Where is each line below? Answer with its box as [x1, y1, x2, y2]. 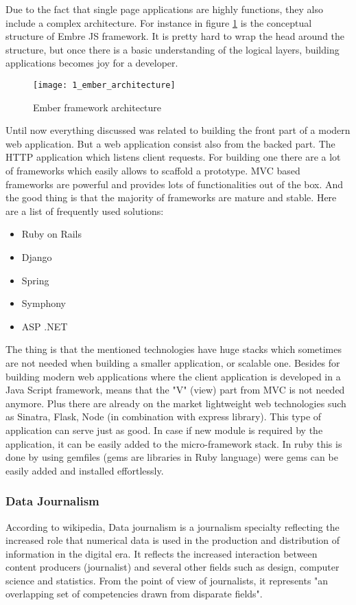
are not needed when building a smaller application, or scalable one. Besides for [5, 355, 340, 369]
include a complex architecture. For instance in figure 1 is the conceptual [5, 15, 312, 30]
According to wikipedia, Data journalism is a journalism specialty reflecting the [5, 519, 340, 534]
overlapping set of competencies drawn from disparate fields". [5, 586, 263, 601]
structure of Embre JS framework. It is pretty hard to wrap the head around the [5, 29, 345, 43]
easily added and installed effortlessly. [5, 463, 164, 477]
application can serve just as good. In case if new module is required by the [5, 422, 323, 437]
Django [21, 249, 52, 264]
